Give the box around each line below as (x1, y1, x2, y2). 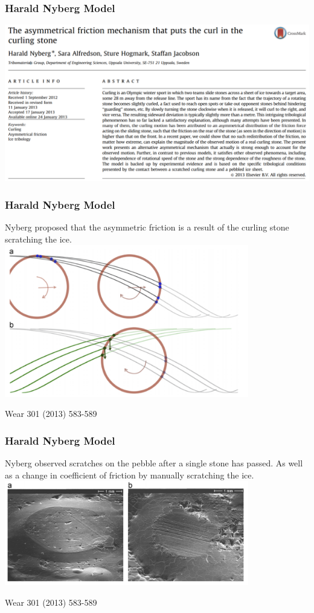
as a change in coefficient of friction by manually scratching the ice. (5, 468, 254, 481)
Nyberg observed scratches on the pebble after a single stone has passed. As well (5, 457, 303, 469)
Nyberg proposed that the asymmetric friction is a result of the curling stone (5, 220, 289, 233)
